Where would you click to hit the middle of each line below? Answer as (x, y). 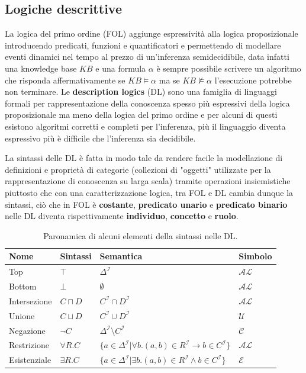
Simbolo (255, 256)
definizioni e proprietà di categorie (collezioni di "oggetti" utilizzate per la (138, 169)
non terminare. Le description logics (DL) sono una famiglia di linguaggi (141, 91)
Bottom (23, 286)
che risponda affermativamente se (65, 80)
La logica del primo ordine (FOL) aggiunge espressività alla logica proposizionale (152, 33)
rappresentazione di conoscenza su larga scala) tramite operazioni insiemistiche (148, 181)
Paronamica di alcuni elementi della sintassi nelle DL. (141, 235)
